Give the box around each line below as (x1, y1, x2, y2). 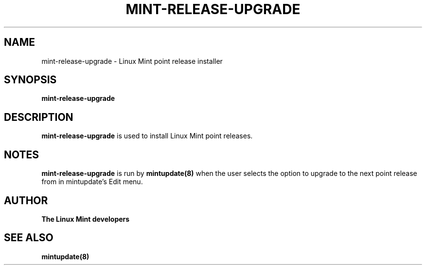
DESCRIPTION (4, 111, 73, 123)
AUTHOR (4, 194, 48, 207)
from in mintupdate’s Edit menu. (41, 177, 143, 186)
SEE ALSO (4, 231, 53, 244)
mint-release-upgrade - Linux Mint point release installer (41, 57, 223, 65)
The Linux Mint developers (41, 214, 130, 223)
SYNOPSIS (4, 74, 57, 86)
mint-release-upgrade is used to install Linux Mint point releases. (41, 132, 253, 140)
